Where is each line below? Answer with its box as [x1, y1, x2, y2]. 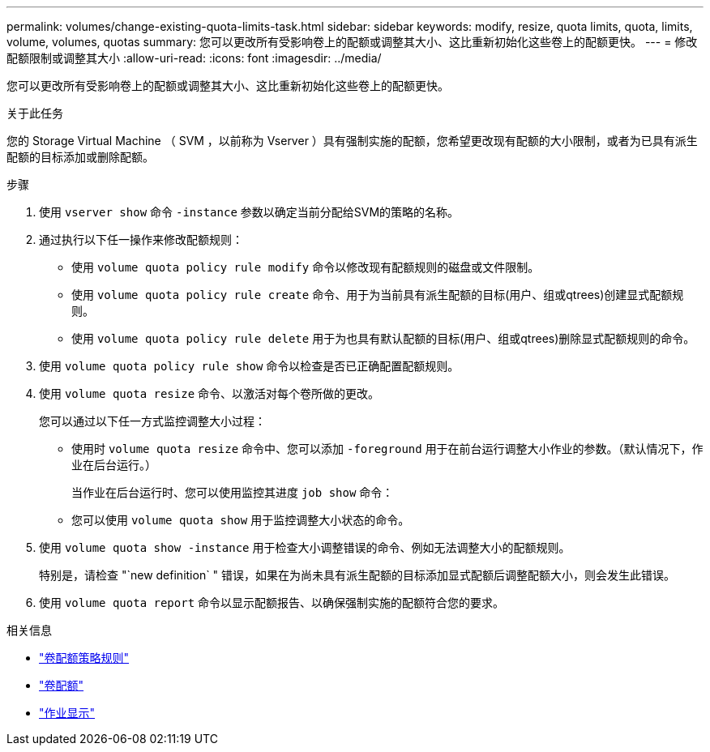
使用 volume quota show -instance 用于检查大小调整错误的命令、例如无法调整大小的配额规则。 [39, 540, 571, 554]
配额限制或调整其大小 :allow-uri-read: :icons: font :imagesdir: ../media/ [6, 51, 382, 65]
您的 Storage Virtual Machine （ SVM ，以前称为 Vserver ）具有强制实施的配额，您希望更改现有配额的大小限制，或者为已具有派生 [6, 134, 698, 147]
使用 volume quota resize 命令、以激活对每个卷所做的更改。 [39, 387, 380, 400]
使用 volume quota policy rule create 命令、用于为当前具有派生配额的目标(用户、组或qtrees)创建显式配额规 [71, 288, 684, 301]
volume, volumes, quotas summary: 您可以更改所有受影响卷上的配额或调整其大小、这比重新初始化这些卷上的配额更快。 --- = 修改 [6, 35, 698, 49]
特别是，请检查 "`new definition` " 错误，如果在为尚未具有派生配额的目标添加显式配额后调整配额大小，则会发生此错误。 [39, 568, 676, 582]
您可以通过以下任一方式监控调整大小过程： [39, 414, 266, 428]
